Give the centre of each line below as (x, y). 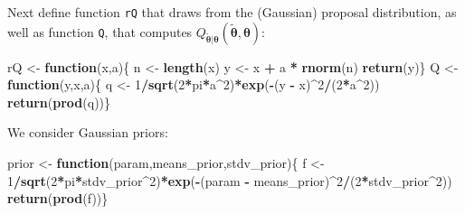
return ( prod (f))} (58, 198)
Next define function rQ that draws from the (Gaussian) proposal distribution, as (232, 12)
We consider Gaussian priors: (88, 132)
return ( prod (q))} (59, 102)
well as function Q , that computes (100, 31)
